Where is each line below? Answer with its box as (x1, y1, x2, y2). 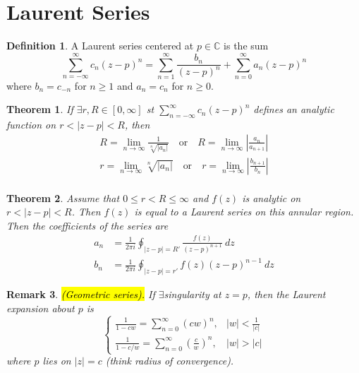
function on (6, 117, 56, 132)
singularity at (164, 287, 221, 302)
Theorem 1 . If (6, 102, 73, 117)
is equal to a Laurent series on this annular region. (134, 204, 354, 219)
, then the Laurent (247, 287, 326, 302)
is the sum (224, 38, 269, 53)
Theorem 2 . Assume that (6, 190, 120, 205)
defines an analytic (253, 102, 334, 117)
